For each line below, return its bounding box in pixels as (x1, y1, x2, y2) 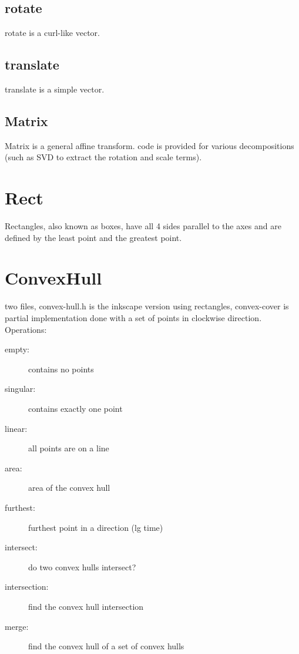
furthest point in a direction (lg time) (28, 521, 163, 533)
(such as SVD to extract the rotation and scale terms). (5, 151, 202, 163)
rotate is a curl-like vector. (5, 27, 100, 39)
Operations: (5, 323, 47, 335)
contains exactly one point (28, 402, 123, 414)
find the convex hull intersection (28, 600, 144, 612)
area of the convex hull (28, 481, 110, 494)
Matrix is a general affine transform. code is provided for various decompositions (5, 139, 294, 151)
